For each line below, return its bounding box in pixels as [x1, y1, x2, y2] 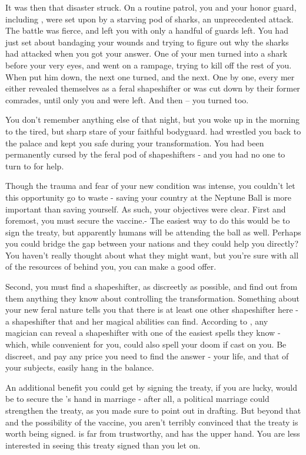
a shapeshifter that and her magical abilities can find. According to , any [5, 315, 268, 327]
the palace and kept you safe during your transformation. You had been [5, 136, 264, 149]
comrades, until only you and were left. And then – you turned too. [5, 93, 249, 106]
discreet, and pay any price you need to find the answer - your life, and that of [5, 349, 289, 362]
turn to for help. [5, 159, 64, 172]
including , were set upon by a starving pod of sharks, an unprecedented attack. [5, 12, 294, 25]
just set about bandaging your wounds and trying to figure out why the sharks [5, 35, 289, 48]
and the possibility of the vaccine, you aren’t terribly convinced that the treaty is [5, 415, 298, 428]
